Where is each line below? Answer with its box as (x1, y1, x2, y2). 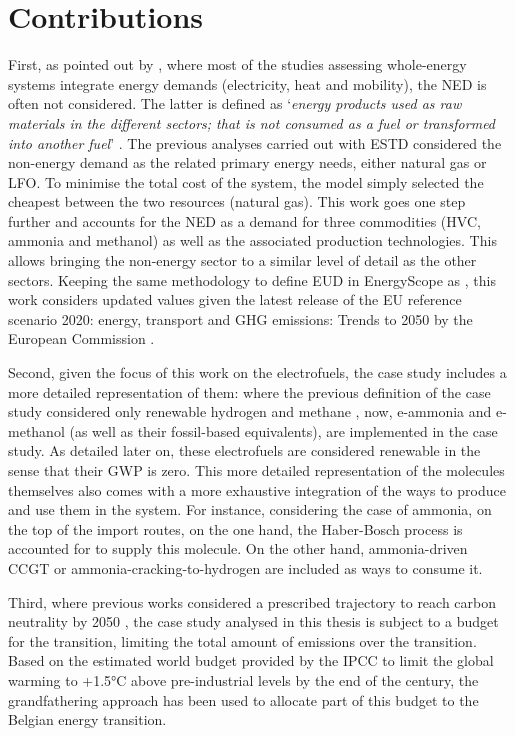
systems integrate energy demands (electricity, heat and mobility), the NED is (8, 73, 487, 94)
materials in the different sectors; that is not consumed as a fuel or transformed (8, 112, 496, 133)
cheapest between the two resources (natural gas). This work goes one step (8, 191, 466, 212)
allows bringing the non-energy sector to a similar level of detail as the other (8, 250, 477, 271)
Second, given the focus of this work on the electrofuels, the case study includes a (8, 362, 507, 383)
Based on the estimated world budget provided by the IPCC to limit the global (8, 650, 494, 671)
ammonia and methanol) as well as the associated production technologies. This (8, 230, 497, 251)
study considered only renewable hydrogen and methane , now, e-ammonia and (8, 401, 492, 422)
